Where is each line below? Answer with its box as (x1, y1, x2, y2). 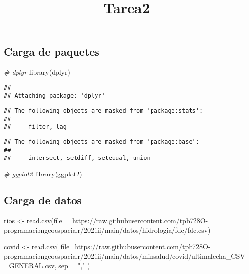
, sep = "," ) (54, 260, 90, 271)
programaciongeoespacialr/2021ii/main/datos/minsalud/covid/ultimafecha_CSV (4, 251, 245, 261)
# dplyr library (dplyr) (4, 67, 70, 77)
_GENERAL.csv (4, 260, 55, 271)
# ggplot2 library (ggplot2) (4, 169, 82, 179)
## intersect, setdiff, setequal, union (4, 155, 151, 162)
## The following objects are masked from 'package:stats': (4, 107, 203, 115)
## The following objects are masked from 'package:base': (4, 138, 199, 146)
